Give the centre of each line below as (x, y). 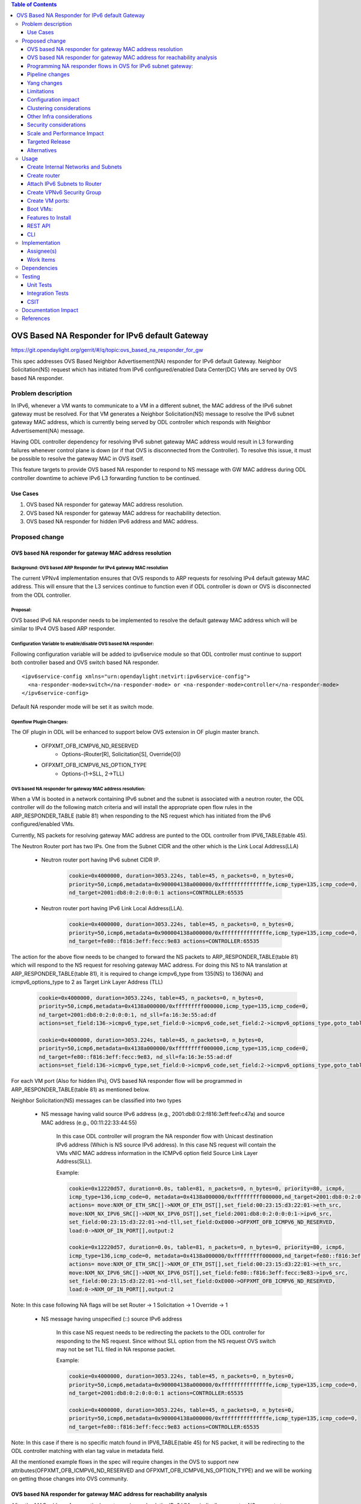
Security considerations (57, 125)
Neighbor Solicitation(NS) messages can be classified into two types (96, 1100)
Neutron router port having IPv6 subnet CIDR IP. (101, 860)
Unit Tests (40, 285)
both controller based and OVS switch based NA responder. (85, 662)
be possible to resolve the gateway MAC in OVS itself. (78, 459)
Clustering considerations (59, 108)
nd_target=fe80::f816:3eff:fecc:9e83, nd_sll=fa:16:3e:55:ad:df (136, 1057)
